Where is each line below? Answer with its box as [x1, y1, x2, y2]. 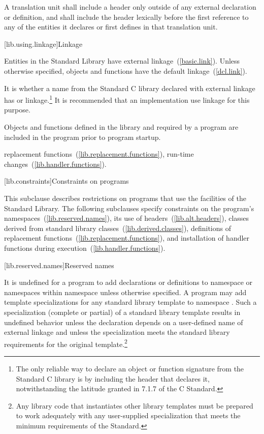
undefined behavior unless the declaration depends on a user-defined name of [4, 316, 243, 327]
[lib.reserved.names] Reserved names [4, 259, 114, 270]
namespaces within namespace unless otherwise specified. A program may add [4, 286, 247, 297]
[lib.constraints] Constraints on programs [4, 176, 129, 186]
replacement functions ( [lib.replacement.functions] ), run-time [4, 149, 194, 159]
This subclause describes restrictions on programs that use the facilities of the [4, 192, 246, 203]
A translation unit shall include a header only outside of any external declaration [4, 2, 256, 12]
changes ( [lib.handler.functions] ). [4, 158, 107, 169]
